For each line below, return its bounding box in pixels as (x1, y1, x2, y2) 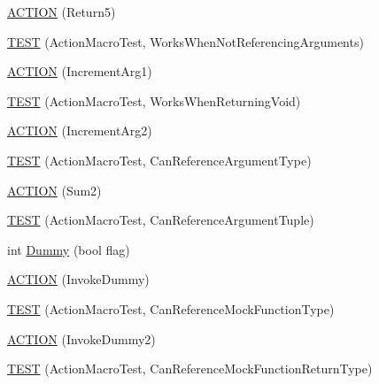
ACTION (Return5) (7, 3, 116, 20)
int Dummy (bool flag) (7, 240, 130, 258)
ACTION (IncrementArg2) (7, 121, 152, 140)
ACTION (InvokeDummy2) (7, 329, 156, 348)
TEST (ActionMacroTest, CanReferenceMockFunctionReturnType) (7, 359, 373, 378)
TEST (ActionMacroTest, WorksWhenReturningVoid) (7, 91, 301, 110)
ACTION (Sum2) (7, 180, 102, 199)
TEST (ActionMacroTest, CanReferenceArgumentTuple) (7, 211, 314, 229)
